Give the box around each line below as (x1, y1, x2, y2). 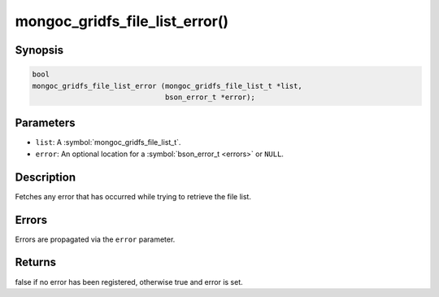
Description (15, 170, 76, 184)
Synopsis (15, 43, 64, 57)
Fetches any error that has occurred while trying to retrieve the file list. (15, 191, 252, 201)
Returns (15, 256, 57, 269)
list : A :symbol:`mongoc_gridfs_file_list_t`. (35, 138, 181, 147)
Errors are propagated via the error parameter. (15, 234, 176, 244)
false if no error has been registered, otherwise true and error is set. (15, 277, 243, 286)
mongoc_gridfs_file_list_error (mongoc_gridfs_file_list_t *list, (32, 81, 302, 90)
